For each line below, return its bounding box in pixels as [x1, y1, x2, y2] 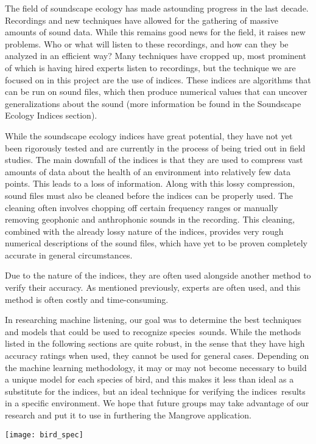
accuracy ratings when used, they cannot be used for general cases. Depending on [5, 349, 309, 362]
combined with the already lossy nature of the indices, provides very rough [5, 224, 284, 237]
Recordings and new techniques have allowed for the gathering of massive [5, 13, 278, 26]
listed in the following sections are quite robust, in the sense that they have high [5, 337, 305, 350]
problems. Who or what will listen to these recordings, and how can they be [5, 37, 289, 50]
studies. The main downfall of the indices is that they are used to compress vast [5, 153, 303, 166]
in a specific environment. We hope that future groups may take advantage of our [5, 397, 309, 409]
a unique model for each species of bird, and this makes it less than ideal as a [5, 373, 294, 386]
